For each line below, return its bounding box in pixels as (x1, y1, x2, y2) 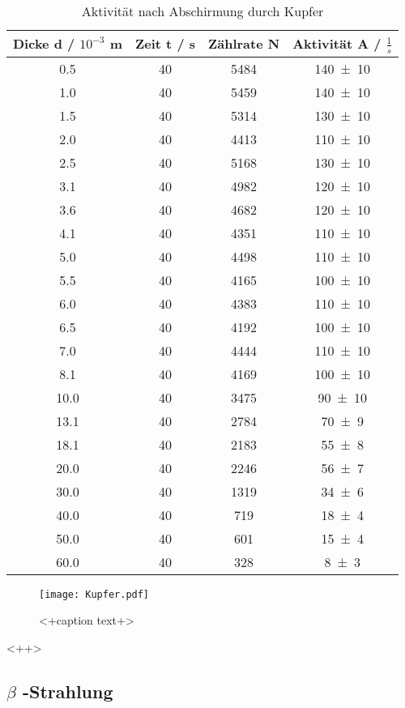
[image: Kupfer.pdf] (39, 588, 150, 600)
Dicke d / (13, 34, 75, 53)
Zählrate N (207, 34, 280, 53)
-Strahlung (22, 678, 113, 703)
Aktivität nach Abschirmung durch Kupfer (81, 2, 324, 20)
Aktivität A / (292, 34, 382, 53)
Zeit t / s (135, 34, 195, 53)
